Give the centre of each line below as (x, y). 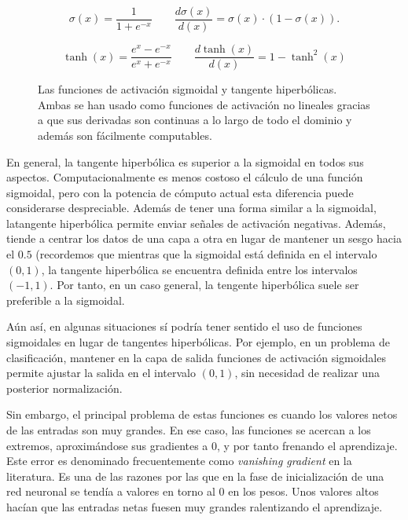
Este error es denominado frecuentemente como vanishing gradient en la (179, 461)
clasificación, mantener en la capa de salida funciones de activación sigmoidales (196, 357)
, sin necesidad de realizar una (307, 373)
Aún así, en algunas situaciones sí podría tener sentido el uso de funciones (184, 326)
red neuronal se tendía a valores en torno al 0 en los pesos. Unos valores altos (193, 491)
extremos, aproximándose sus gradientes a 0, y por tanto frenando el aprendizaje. (202, 445)
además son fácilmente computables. (125, 135)
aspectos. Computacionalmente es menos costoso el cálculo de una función (185, 177)
